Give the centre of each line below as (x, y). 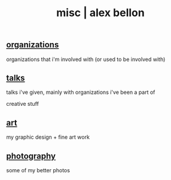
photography (31, 156)
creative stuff (22, 104)
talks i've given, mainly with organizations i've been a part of (81, 92)
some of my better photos (38, 170)
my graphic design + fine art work (48, 137)
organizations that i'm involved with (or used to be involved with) (86, 59)
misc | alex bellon (100, 13)
